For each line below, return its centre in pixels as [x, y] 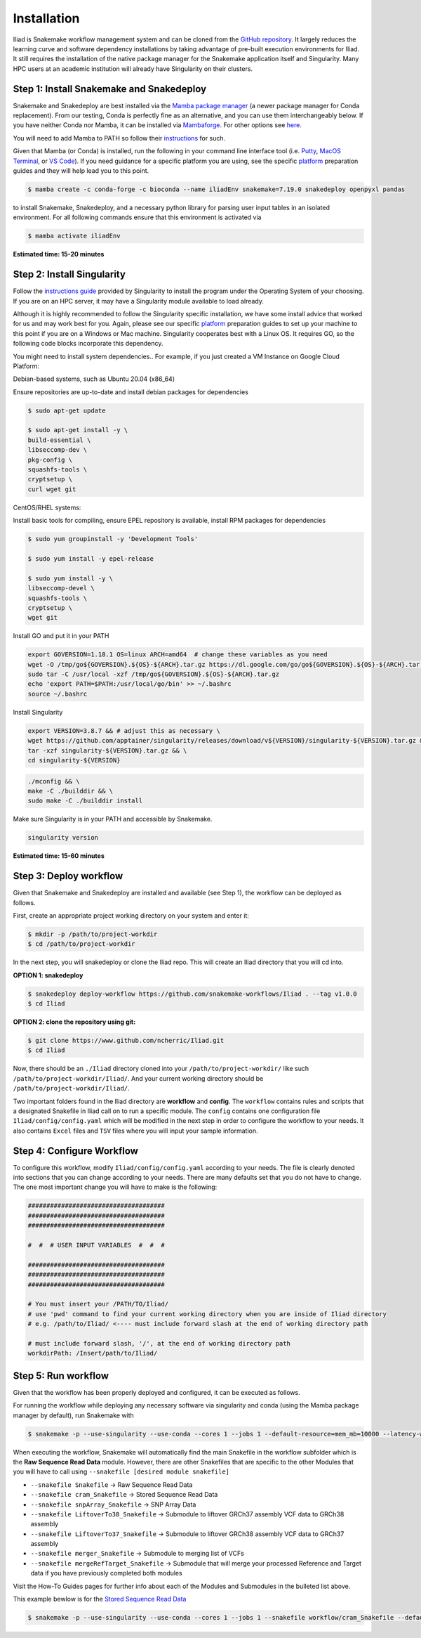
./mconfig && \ [54, 781]
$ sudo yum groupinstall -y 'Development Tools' [113, 539]
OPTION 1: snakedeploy [48, 975]
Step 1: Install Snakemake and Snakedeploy [110, 89]
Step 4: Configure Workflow [75, 1151]
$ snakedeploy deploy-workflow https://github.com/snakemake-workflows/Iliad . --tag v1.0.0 [192, 994]
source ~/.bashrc [58, 694]
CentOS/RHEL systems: [47, 507]
